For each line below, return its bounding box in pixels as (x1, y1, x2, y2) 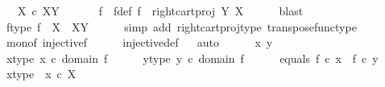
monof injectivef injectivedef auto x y (6, 34, 273, 51)
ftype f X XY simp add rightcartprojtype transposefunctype (6, 18, 357, 35)
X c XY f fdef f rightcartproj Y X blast (17, 2, 304, 19)
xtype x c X (6, 65, 77, 82)
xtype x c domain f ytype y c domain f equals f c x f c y (6, 49, 379, 66)
